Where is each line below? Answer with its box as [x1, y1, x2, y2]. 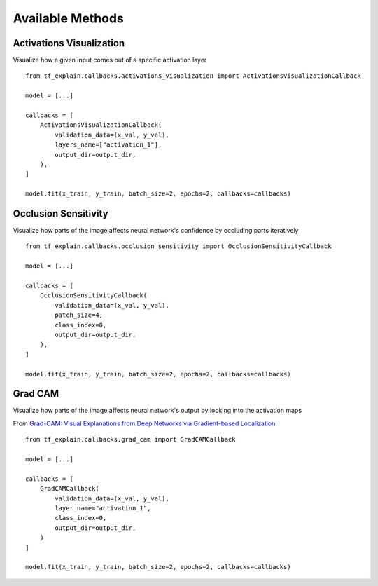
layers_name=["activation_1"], [55, 141, 162, 149]
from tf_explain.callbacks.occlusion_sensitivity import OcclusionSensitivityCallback [25, 243, 332, 250]
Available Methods [13, 11, 124, 26]
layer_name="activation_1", [55, 504, 151, 512]
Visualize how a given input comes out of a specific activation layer [13, 56, 207, 64]
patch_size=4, [55, 311, 104, 319]
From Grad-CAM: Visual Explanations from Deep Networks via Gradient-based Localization [13, 419, 276, 428]
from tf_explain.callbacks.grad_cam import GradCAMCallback [25, 435, 236, 444]
